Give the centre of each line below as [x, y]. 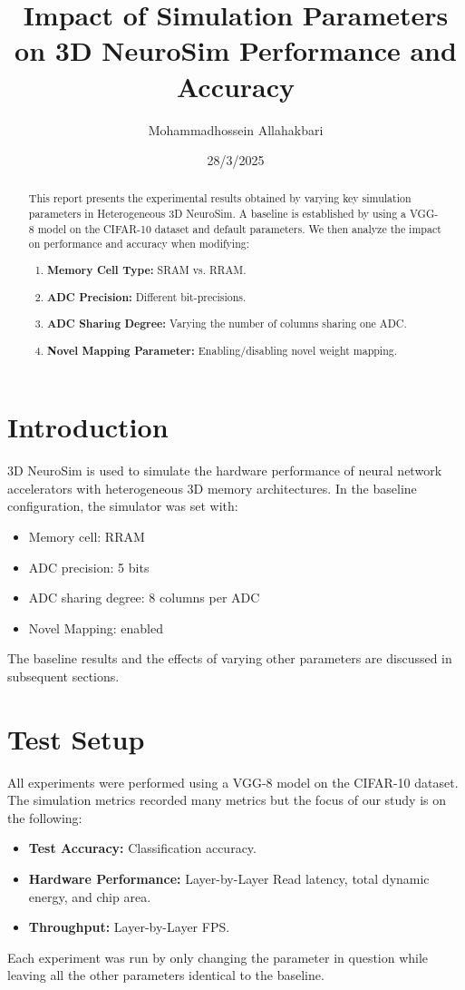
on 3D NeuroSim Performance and [236, 50]
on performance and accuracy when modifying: [139, 244]
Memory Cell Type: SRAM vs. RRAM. [147, 270]
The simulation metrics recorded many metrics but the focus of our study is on [227, 800]
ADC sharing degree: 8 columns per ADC [144, 598]
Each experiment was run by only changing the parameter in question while [218, 957]
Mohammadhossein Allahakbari [236, 129]
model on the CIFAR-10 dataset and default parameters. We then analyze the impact [239, 228]
